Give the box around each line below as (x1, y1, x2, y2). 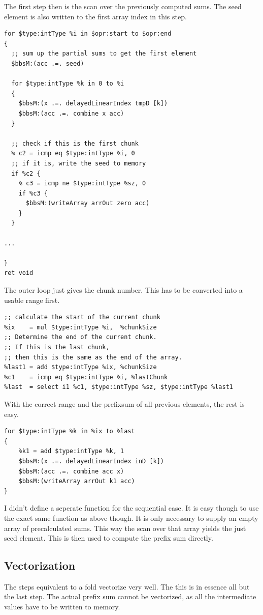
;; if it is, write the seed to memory (11, 159, 146, 167)
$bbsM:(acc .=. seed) (11, 60, 84, 67)
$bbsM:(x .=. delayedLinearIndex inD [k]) (18, 457, 164, 465)
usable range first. (4, 294, 60, 305)
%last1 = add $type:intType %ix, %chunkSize (4, 364, 157, 371)
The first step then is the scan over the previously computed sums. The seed (4, 1, 242, 11)
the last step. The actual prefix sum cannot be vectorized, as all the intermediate (4, 591, 256, 602)
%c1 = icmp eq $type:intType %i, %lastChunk (4, 373, 168, 381)
